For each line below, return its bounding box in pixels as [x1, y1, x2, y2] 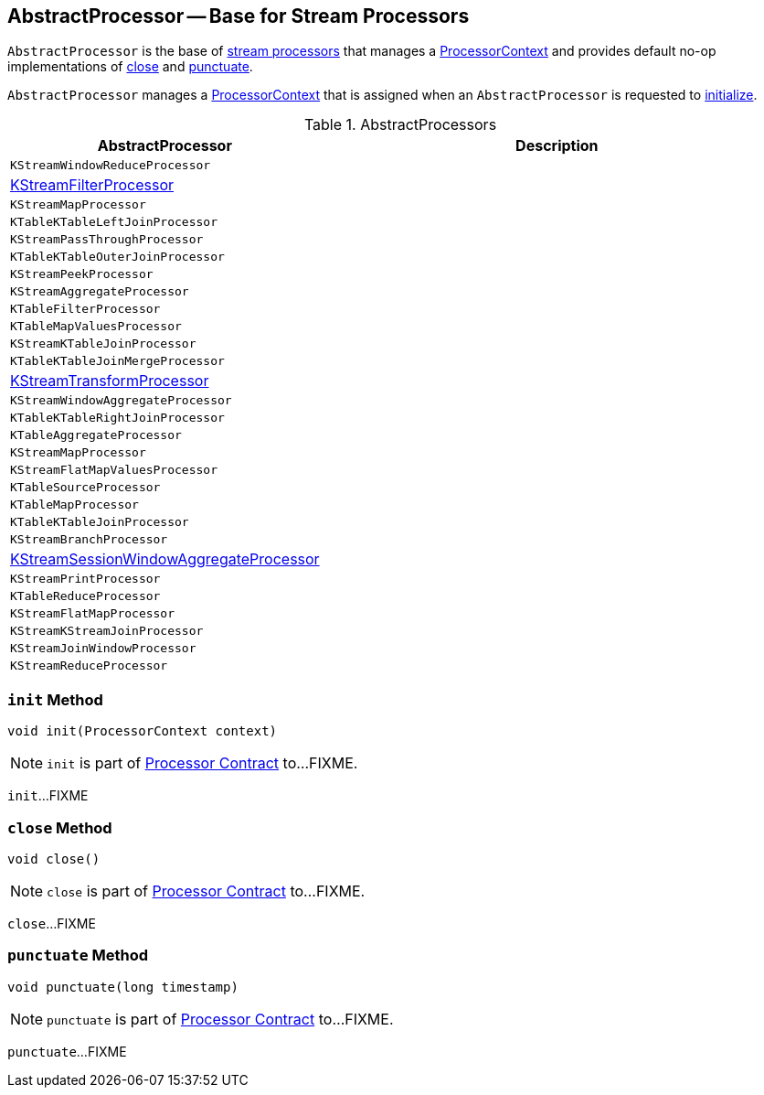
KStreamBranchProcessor [10, 532, 168, 547]
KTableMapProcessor [10, 498, 139, 512]
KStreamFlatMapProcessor [10, 607, 175, 621]
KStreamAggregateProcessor [10, 284, 189, 299]
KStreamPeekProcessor [10, 267, 154, 282]
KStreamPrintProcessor [10, 572, 161, 586]
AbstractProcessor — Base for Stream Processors [7, 5, 470, 27]
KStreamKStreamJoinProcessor [10, 624, 204, 639]
